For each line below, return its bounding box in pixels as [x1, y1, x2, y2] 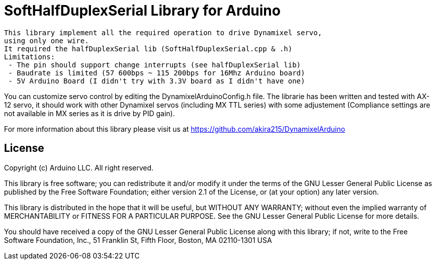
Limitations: [4, 52, 55, 61]
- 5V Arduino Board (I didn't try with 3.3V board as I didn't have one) [8, 76, 305, 85]
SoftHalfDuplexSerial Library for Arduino [4, 2, 281, 19]
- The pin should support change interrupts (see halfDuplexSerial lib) [8, 60, 301, 69]
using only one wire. [4, 36, 89, 45]
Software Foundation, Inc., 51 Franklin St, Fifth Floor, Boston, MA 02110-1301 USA [4, 235, 272, 244]
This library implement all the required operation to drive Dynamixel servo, [4, 28, 322, 37]
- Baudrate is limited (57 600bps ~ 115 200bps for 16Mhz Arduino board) [8, 68, 305, 77]
